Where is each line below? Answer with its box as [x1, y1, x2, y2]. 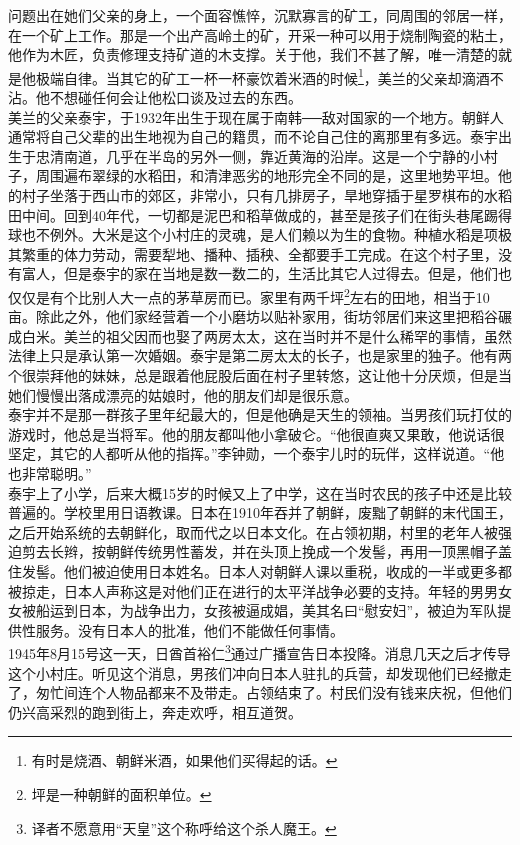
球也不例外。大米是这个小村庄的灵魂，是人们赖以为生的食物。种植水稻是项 [8, 224, 498, 245]
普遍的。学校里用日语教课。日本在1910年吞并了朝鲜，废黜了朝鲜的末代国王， [8, 502, 512, 523]
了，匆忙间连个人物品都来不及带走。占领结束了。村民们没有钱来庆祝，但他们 [8, 682, 512, 703]
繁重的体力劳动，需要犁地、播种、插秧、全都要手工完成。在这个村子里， [21, 243, 498, 264]
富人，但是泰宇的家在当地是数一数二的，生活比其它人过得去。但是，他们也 [21, 263, 512, 284]
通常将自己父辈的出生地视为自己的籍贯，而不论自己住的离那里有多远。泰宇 [8, 126, 498, 147]
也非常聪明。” [8, 462, 92, 483]
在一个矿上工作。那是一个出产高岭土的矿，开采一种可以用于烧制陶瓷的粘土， [8, 24, 512, 45]
